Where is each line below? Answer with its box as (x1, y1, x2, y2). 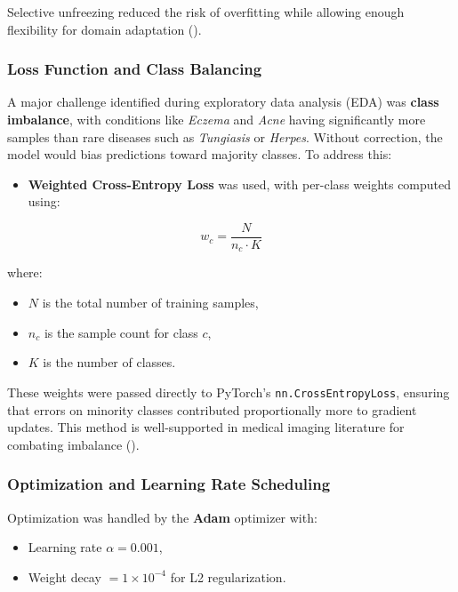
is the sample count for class (44, 323, 198, 341)
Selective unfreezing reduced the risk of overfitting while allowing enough (7, 3, 405, 20)
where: (7, 263, 43, 282)
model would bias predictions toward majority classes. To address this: (7, 145, 392, 164)
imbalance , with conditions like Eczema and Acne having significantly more (7, 110, 426, 128)
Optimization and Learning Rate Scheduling (7, 473, 331, 495)
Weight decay (28, 567, 101, 586)
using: (28, 192, 60, 211)
